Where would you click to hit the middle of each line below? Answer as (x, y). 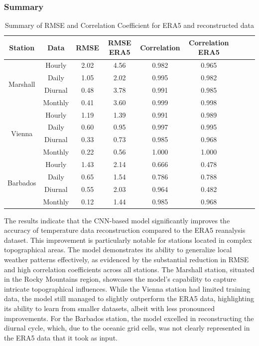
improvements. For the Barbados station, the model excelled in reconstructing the (129, 318)
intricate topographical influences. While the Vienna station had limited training (127, 288)
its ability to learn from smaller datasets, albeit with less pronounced (109, 308)
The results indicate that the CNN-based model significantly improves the (117, 220)
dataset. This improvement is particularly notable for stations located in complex (128, 240)
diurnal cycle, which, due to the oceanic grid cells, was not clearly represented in (127, 328)
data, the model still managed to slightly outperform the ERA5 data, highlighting (129, 298)
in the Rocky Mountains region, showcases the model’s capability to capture (120, 279)
